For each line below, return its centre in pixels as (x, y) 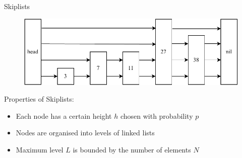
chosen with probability (157, 115)
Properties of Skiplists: (39, 99)
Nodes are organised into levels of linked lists (85, 133)
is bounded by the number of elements (132, 149)
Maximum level (40, 149)
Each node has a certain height (64, 115)
